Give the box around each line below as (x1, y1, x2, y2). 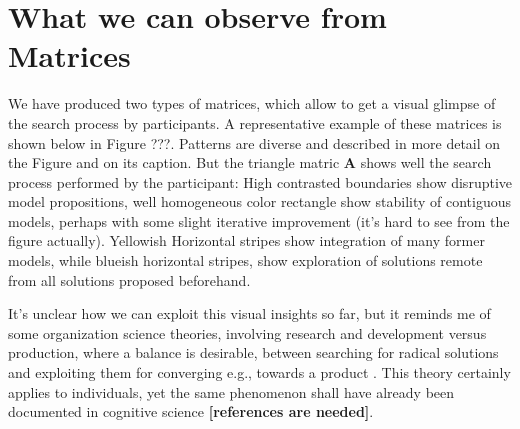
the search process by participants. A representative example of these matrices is (8, 112, 502, 133)
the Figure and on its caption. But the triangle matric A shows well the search (8, 152, 492, 173)
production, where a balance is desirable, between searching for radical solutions (8, 342, 499, 363)
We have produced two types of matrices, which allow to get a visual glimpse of (8, 93, 496, 114)
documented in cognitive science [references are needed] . (8, 401, 374, 422)
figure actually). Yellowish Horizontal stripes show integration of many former (8, 230, 485, 251)
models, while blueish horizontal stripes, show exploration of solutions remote (8, 250, 483, 271)
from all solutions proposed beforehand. (8, 269, 251, 290)
